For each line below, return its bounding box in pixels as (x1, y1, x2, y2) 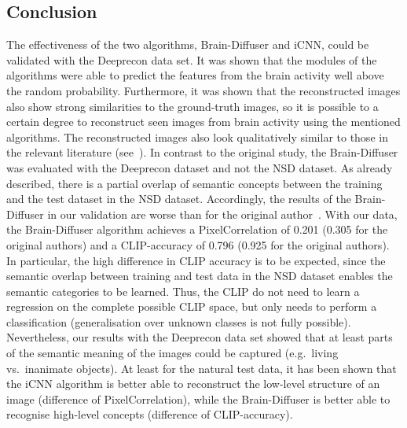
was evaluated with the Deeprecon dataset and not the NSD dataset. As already (6, 159, 393, 175)
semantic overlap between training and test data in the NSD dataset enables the (6, 267, 393, 284)
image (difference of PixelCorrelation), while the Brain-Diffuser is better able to (6, 390, 390, 407)
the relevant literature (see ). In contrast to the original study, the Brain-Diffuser (6, 144, 398, 160)
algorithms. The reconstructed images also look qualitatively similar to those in (6, 128, 388, 145)
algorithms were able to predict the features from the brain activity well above (6, 67, 384, 83)
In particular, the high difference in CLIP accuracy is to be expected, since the (6, 252, 386, 268)
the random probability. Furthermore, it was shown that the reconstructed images (6, 82, 401, 98)
